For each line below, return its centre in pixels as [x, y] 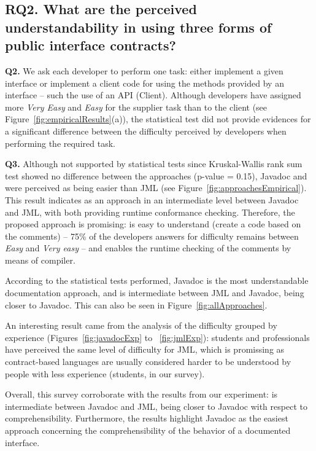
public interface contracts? [91, 45]
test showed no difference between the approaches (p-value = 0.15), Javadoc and [156, 175]
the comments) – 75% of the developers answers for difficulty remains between [152, 236]
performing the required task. [60, 143]
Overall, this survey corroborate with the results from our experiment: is [141, 394]
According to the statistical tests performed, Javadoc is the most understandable [157, 280]
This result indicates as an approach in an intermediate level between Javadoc [152, 199]
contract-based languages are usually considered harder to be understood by [148, 362]
